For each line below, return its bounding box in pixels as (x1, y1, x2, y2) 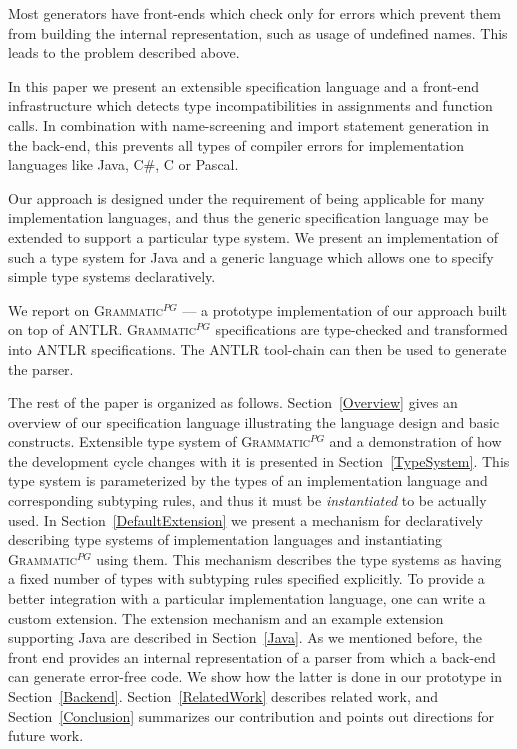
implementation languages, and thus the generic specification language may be (8, 207, 489, 228)
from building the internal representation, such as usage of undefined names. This (8, 22, 508, 43)
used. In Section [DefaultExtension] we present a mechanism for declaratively (8, 509, 483, 530)
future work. (8, 725, 84, 746)
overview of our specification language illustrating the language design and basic (8, 411, 500, 432)
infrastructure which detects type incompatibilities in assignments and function (8, 95, 493, 116)
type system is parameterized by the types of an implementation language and (8, 470, 488, 491)
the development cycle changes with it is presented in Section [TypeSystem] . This (8, 450, 510, 471)
